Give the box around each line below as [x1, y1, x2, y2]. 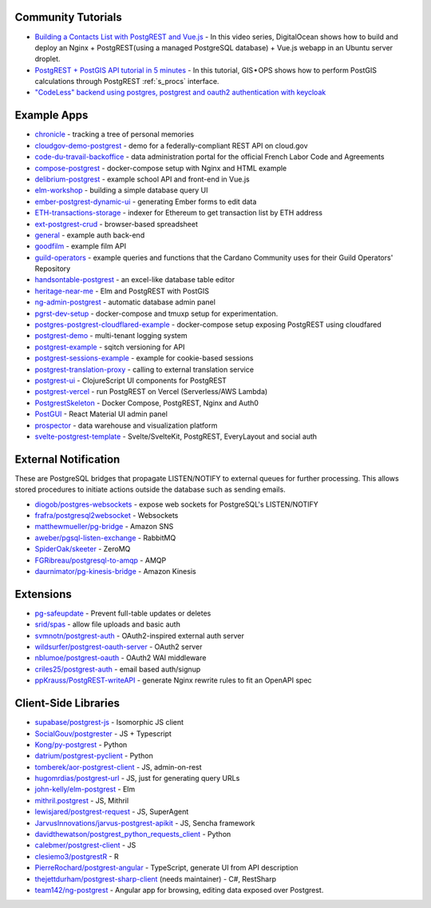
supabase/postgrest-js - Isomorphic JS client [34, 718, 184, 727]
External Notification [14, 452, 121, 466]
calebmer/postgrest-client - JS [34, 840, 136, 850]
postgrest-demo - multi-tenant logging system [34, 331, 188, 340]
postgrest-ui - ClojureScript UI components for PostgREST [34, 376, 227, 385]
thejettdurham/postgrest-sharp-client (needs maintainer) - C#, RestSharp [34, 874, 277, 883]
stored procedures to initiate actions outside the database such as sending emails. [14, 484, 287, 495]
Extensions [14, 587, 72, 601]
